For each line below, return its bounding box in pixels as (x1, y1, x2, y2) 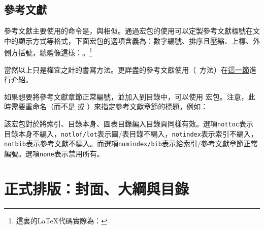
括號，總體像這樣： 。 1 (18, 46, 92, 58)
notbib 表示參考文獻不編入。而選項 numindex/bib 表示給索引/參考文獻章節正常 (4, 138, 258, 149)
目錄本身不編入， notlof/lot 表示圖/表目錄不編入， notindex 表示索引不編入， (4, 128, 258, 139)
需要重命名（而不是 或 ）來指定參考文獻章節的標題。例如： (11, 101, 208, 112)
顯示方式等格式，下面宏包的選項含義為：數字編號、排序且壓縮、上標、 (18, 35, 253, 46)
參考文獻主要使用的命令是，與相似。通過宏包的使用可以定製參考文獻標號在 (4, 25, 253, 36)
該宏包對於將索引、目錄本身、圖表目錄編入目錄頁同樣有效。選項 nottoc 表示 (4, 118, 253, 129)
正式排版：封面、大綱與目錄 (4, 178, 189, 199)
